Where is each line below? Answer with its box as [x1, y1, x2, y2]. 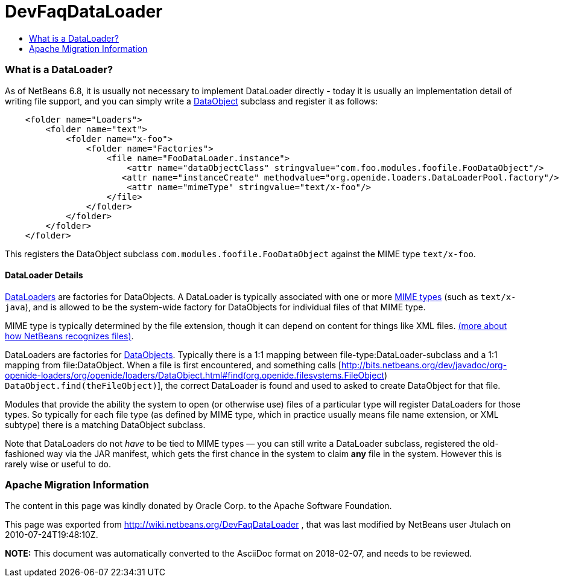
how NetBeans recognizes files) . [5, 330, 134, 341]
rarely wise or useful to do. [5, 458, 111, 469]
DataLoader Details [5, 270, 83, 281]
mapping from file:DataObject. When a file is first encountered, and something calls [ [5, 359, 341, 370]
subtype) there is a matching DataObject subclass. [5, 419, 206, 430]
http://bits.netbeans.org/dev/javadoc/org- [341, 359, 507, 370]
